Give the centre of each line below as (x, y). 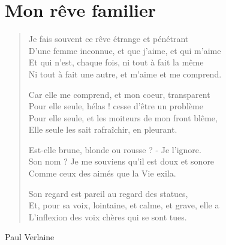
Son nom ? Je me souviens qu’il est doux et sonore (121, 161)
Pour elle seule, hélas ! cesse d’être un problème (116, 106)
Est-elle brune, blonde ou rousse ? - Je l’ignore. (115, 149)
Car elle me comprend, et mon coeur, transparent (119, 94)
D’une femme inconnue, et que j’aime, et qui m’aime (125, 50)
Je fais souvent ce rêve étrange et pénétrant (109, 39)
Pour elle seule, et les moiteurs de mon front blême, (123, 117)
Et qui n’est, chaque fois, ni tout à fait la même (116, 62)
